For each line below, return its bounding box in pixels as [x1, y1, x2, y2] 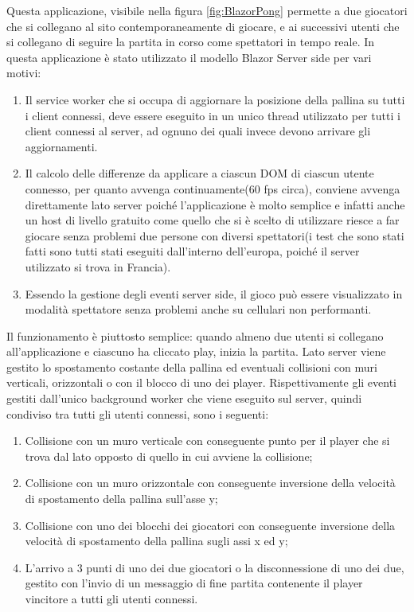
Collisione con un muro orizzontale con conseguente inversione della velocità [25, 474, 396, 491]
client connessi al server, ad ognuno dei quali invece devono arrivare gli [25, 123, 371, 139]
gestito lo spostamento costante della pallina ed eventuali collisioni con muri [6, 358, 377, 375]
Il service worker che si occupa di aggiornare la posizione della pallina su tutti [25, 91, 405, 107]
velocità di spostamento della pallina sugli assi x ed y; [25, 532, 288, 549]
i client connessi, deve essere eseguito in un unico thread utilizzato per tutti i [25, 107, 400, 123]
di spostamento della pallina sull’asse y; [25, 490, 218, 507]
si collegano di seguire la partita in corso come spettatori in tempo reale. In [6, 33, 375, 50]
